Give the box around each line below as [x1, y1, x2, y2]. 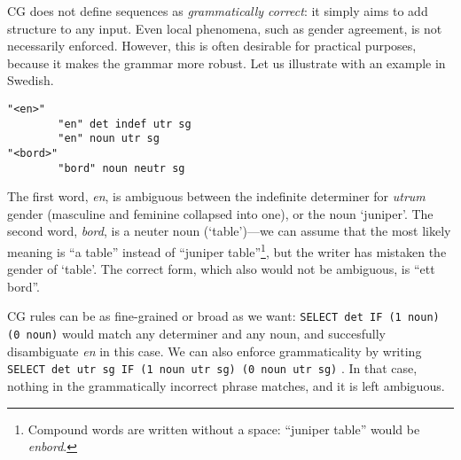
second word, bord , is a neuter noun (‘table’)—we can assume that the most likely [7, 222, 451, 240]
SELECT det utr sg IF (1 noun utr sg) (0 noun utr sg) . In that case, [7, 359, 418, 378]
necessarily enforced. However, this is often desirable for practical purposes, [7, 36, 417, 55]
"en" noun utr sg [58, 132, 160, 145]
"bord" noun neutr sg [58, 161, 185, 175]
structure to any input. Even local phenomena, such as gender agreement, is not [7, 19, 442, 37]
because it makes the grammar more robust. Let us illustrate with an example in [7, 53, 446, 72]
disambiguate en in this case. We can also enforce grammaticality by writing [7, 341, 422, 360]
